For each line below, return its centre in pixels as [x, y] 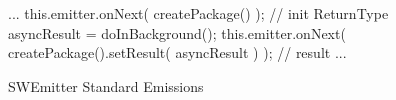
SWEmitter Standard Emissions [106, 85]
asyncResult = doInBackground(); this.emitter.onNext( [177, 32]
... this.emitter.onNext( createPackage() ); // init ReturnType [198, 13]
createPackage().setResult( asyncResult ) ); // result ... [177, 52]
